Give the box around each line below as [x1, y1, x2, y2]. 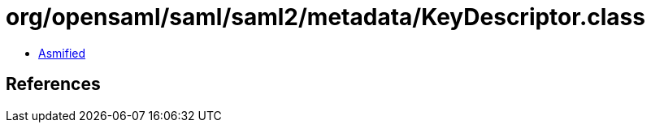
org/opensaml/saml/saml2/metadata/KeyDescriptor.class [6, 3, 645, 31]
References [6, 74, 101, 95]
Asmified [38, 45, 86, 60]
